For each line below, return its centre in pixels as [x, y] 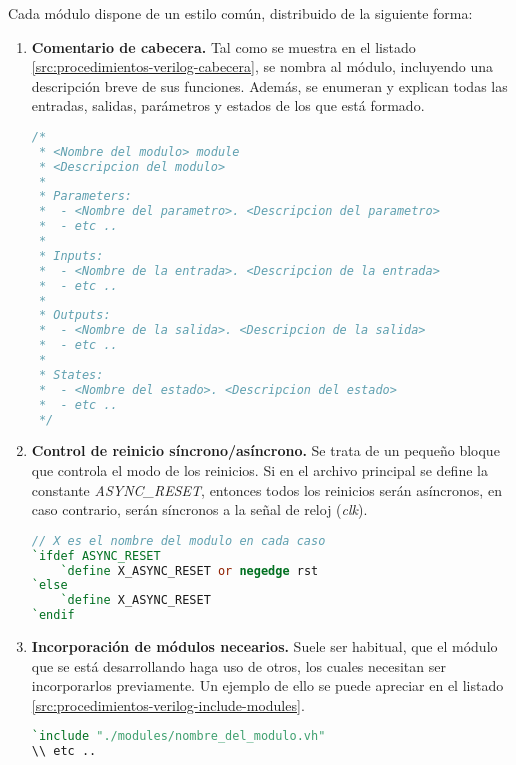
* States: [71, 374]
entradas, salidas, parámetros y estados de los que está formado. [228, 105]
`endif [53, 615]
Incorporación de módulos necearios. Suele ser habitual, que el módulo [264, 646]
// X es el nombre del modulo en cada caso [178, 540]
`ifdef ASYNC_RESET [96, 555]
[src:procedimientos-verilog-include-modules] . [168, 704]
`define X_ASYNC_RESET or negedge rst [189, 570]
